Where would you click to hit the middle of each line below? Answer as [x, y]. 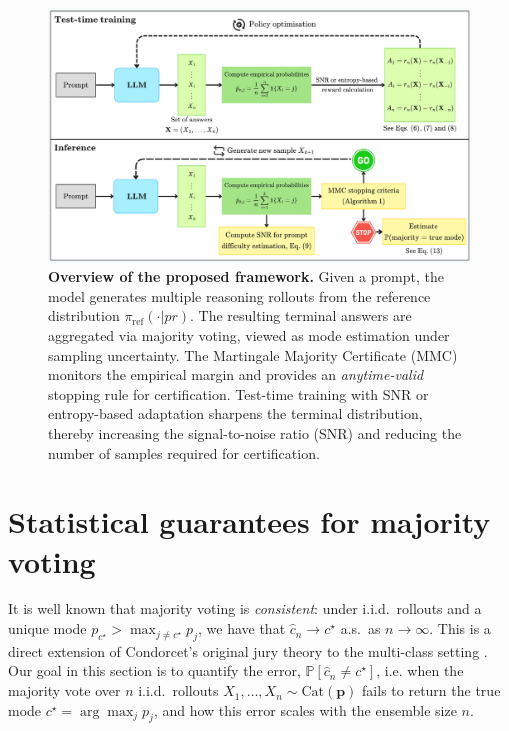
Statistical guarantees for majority [249, 521]
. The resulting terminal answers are [301, 315]
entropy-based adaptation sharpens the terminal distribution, [235, 413]
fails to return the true [431, 690]
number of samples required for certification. [184, 452]
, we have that [241, 628]
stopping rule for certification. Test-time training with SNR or [238, 393]
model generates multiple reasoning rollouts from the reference [239, 295]
